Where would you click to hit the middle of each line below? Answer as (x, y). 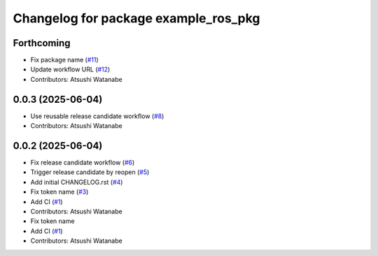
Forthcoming (42, 43)
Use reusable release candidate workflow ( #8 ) (97, 116)
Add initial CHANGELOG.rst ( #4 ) (77, 182)
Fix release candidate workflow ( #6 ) (83, 163)
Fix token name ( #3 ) (59, 192)
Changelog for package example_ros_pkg (136, 18)
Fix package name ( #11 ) (65, 60)
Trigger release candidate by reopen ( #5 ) (90, 172)
